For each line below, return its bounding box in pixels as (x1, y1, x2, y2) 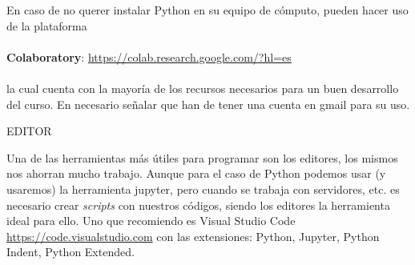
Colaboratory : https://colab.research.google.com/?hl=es (6, 48, 292, 65)
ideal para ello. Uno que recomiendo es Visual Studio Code (6, 212, 296, 229)
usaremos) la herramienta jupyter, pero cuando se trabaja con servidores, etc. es (6, 180, 400, 197)
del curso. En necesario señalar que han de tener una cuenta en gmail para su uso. (6, 95, 410, 112)
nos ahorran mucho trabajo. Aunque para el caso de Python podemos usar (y (6, 165, 386, 182)
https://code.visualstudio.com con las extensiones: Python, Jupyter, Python (6, 227, 380, 244)
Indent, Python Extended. (6, 243, 135, 260)
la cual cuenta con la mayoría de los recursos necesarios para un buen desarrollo (6, 79, 399, 96)
